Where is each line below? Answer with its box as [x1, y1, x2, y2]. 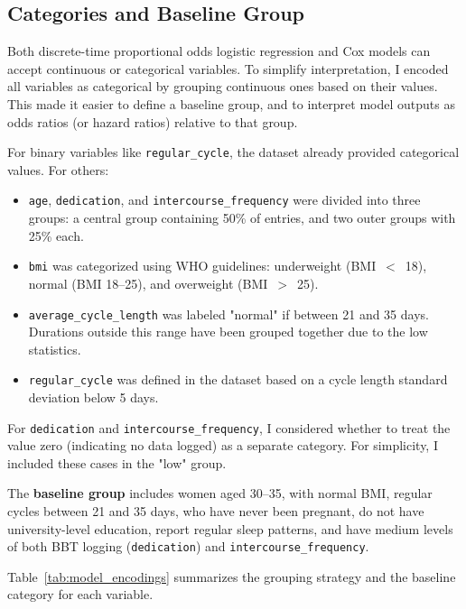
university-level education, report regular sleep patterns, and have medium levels [7, 519, 453, 538]
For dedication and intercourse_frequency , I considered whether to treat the [7, 418, 451, 437]
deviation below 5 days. [28, 388, 159, 407]
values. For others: [7, 160, 109, 179]
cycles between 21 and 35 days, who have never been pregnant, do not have [7, 502, 424, 521]
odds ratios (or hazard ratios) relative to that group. [7, 112, 298, 131]
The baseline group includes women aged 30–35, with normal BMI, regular [7, 484, 433, 503]
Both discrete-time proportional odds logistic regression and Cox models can [7, 42, 431, 60]
